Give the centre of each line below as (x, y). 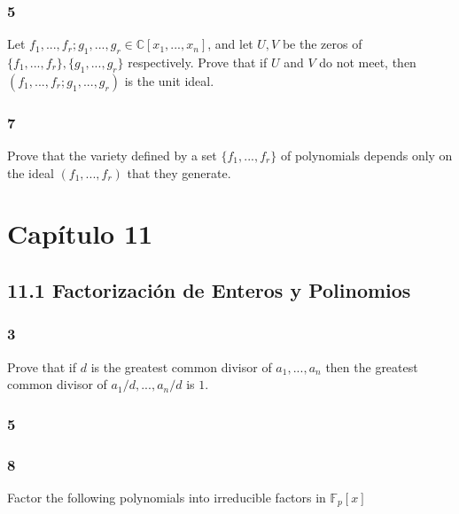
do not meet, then (368, 62)
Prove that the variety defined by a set (112, 156)
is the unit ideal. (169, 80)
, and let (230, 44)
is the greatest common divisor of (181, 366)
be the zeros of (322, 44)
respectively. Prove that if (198, 62)
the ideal (31, 172)
